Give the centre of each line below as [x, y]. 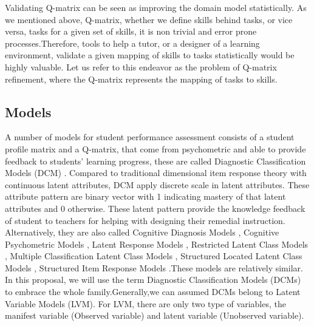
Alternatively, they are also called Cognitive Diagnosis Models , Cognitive [142, 232]
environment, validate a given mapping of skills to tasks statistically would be [150, 55]
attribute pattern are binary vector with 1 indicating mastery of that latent [145, 196]
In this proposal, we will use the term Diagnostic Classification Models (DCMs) [153, 280]
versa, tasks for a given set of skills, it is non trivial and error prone [131, 31]
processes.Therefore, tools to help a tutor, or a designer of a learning [132, 43]
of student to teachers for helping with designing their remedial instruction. [145, 220]
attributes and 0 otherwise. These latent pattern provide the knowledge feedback [155, 208]
